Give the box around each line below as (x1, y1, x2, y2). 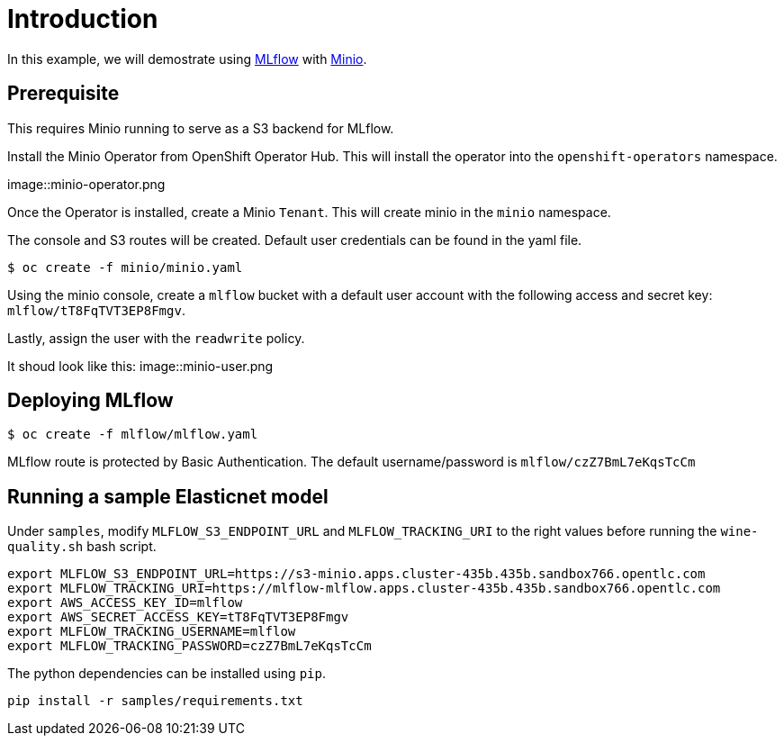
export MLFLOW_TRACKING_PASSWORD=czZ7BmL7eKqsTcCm (7, 639, 372, 654)
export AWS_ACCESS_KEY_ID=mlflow (7, 595, 243, 611)
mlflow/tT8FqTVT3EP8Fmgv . (7, 302, 185, 318)
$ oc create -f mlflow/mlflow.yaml (7, 427, 258, 442)
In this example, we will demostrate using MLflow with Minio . (7, 50, 367, 67)
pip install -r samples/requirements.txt (7, 693, 303, 709)
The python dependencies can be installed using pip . (7, 666, 326, 682)
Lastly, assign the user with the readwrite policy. (7, 330, 305, 346)
